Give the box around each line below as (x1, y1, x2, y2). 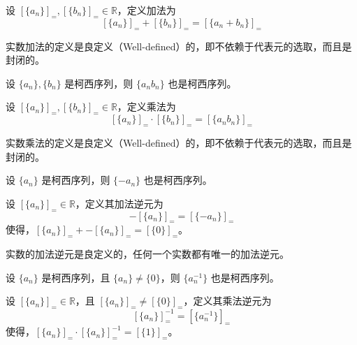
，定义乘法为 (117, 99, 176, 114)
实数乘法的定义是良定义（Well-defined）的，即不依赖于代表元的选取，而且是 (6, 135, 352, 149)
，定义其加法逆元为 (75, 196, 163, 210)
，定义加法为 (117, 3, 176, 17)
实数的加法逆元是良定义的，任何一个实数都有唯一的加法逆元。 (6, 247, 289, 261)
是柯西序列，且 (41, 270, 110, 284)
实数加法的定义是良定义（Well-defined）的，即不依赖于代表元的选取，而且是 (6, 38, 352, 53)
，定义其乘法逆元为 (183, 293, 272, 308)
